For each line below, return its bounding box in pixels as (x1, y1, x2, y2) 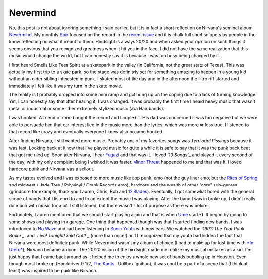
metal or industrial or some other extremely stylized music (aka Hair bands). (9, 105, 165, 111)
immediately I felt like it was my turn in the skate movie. (9, 83, 123, 89)
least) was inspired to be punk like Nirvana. (9, 268, 98, 274)
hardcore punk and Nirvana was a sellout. (9, 166, 94, 172)
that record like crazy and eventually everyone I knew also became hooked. (9, 129, 164, 135)
